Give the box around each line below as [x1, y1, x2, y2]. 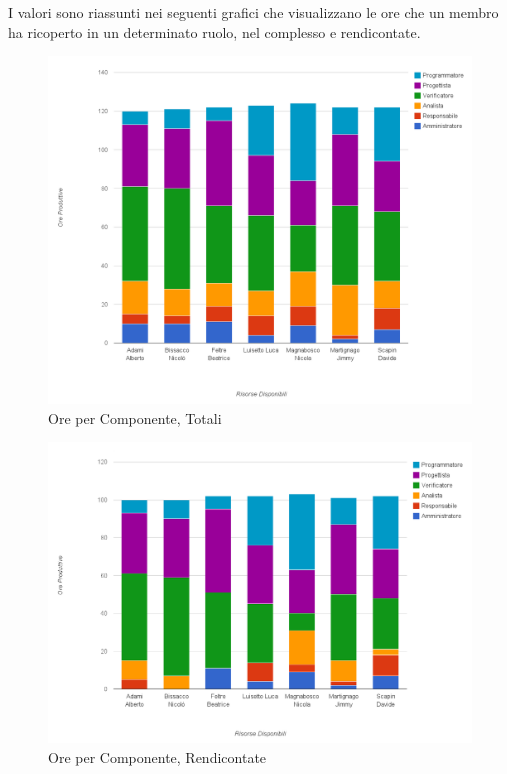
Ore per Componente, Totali [48, 407, 222, 428]
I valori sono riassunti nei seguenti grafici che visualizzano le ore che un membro [8, 2, 499, 22]
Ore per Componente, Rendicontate [48, 746, 267, 767]
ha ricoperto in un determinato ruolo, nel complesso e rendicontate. [8, 21, 421, 42]
